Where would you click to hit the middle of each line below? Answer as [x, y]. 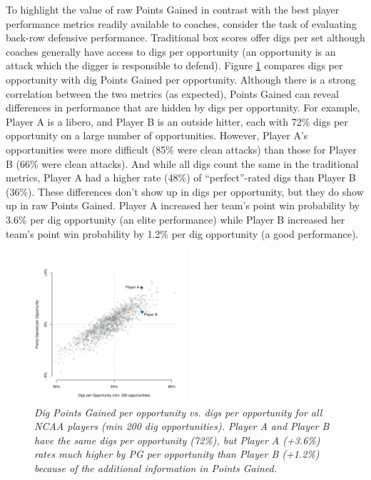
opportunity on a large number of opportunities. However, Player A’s [157, 135]
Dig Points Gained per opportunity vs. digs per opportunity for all [178, 412]
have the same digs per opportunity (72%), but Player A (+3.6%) [177, 440]
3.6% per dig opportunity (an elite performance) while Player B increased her [176, 219]
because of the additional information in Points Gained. [156, 468]
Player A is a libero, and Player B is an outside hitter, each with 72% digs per [177, 121]
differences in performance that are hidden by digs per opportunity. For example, [183, 107]
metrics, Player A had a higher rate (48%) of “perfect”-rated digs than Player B [181, 177]
